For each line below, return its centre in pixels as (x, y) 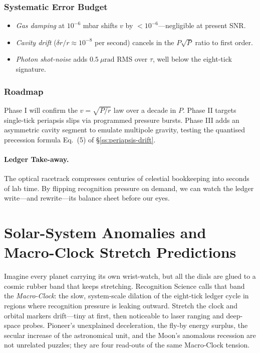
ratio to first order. (224, 42)
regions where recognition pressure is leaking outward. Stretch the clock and (121, 306)
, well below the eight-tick (192, 59)
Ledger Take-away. (37, 159)
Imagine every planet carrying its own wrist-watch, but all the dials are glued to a (130, 276)
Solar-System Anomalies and (105, 232)
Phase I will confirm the (41, 110)
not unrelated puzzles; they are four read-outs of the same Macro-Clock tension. (127, 345)
